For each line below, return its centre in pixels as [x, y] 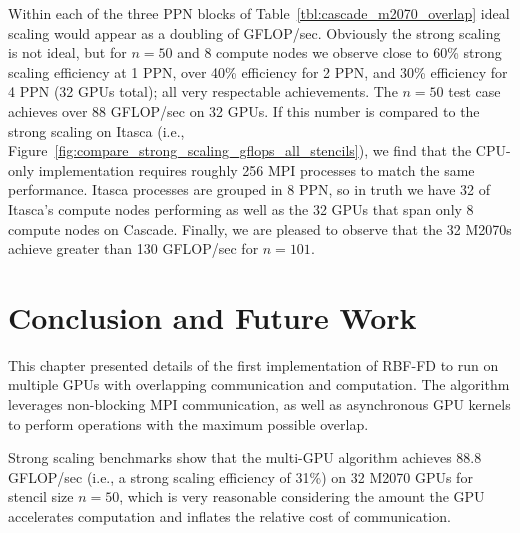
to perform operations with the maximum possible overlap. [188, 423]
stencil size [41, 496]
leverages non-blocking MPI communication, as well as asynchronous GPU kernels [259, 404]
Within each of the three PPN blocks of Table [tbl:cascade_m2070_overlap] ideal [259, 13]
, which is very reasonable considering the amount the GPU [302, 496]
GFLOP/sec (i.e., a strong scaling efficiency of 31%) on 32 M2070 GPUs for [240, 476]
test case [474, 91]
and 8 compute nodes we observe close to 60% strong [339, 52]
